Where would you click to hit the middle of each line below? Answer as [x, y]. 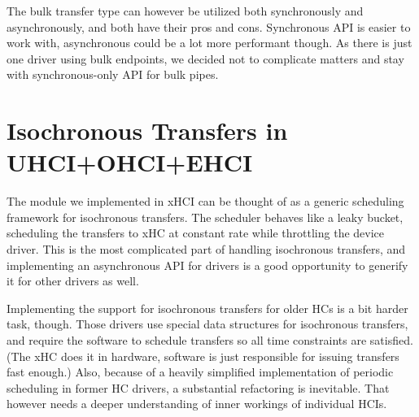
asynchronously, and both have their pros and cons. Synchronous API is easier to [209, 26]
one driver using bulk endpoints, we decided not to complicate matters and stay [205, 58]
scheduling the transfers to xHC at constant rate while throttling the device [196, 233]
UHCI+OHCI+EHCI [130, 162]
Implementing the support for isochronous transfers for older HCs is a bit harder [207, 308]
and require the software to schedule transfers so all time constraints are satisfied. [210, 340]
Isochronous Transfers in [147, 130]
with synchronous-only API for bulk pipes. [113, 74]
